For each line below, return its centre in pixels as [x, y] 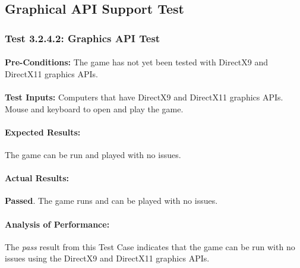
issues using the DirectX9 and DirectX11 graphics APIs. [107, 258]
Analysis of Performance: [57, 224]
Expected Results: [43, 132]
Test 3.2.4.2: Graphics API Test [83, 38]
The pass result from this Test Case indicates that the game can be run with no [150, 246]
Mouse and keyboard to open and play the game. [94, 108]
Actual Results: [37, 178]
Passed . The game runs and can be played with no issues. [111, 201]
